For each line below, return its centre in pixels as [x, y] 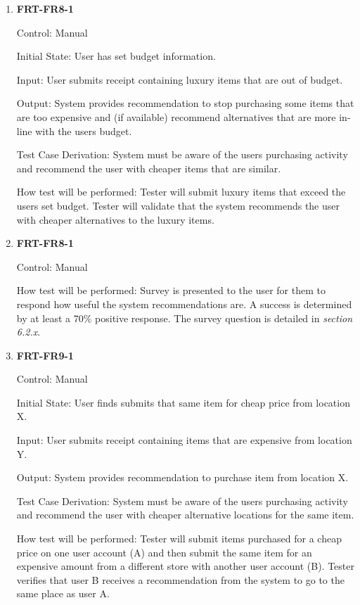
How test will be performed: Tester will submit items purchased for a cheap [179, 539]
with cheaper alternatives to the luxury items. [115, 219]
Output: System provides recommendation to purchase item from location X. [182, 477]
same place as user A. [63, 593]
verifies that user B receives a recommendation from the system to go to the [180, 579]
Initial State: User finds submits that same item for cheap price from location [183, 402]
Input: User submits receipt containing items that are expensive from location [184, 440]
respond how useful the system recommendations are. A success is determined [184, 304]
